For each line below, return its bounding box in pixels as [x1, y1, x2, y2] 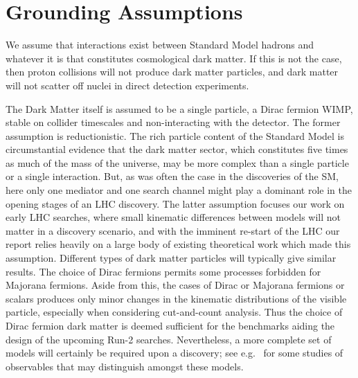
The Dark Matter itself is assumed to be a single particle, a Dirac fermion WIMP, [6, 101, 353, 116]
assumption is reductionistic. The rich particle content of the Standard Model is [6, 128, 345, 143]
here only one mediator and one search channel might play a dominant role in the [6, 183, 352, 197]
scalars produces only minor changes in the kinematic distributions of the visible [6, 291, 347, 305]
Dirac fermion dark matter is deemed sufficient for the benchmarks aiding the [6, 318, 335, 332]
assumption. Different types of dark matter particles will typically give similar [6, 251, 337, 265]
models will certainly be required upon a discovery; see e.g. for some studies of [6, 345, 343, 360]
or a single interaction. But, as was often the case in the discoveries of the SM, [6, 169, 339, 183]
